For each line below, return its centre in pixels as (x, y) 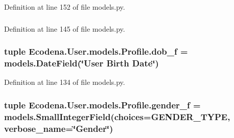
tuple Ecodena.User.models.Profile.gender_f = (102, 105)
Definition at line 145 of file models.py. (65, 28)
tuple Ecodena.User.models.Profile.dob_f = (96, 51)
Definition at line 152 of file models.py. (65, 7)
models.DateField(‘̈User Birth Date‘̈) (81, 63)
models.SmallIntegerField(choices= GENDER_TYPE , (117, 116)
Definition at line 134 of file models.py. (65, 82)
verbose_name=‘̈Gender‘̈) (59, 128)
